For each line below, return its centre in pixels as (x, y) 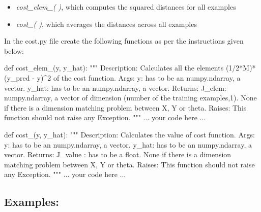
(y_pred (17, 77)
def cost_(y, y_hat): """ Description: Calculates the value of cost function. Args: (129, 134)
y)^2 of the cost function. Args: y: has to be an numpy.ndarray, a (139, 77)
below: (14, 50)
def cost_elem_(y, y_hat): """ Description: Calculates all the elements (114, 68)
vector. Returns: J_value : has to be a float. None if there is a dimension (118, 154)
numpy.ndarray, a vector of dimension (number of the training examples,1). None (130, 98)
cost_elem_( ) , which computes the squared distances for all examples (126, 7)
